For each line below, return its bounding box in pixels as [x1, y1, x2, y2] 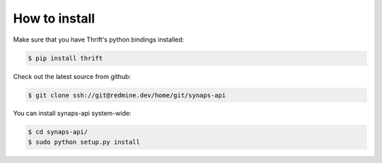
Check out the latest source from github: [13, 72, 131, 80]
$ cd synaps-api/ [28, 128, 88, 136]
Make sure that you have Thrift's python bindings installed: [13, 35, 185, 44]
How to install [13, 11, 95, 26]
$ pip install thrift [28, 54, 103, 62]
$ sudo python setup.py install [28, 138, 141, 146]
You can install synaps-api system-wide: [13, 109, 132, 118]
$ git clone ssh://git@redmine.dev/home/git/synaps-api [28, 91, 226, 99]
